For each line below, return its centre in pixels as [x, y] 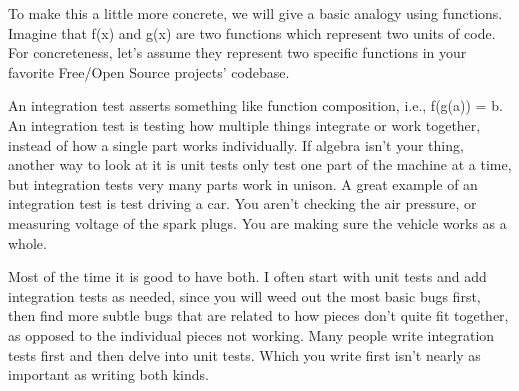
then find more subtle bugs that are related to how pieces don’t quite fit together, [258, 315]
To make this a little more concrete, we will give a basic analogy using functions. [255, 13]
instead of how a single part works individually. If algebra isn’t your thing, [236, 144]
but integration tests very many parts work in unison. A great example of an [243, 183]
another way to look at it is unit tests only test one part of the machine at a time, [260, 164]
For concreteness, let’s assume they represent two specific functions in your [237, 52]
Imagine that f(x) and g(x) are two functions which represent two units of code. [252, 32]
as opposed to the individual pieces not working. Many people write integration [251, 334]
